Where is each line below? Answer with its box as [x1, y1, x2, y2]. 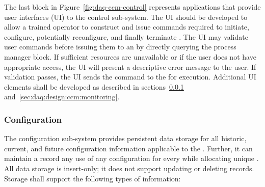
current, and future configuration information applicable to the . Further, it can [4, 143, 253, 153]
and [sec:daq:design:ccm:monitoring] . [4, 91, 120, 102]
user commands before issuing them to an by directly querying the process [4, 41, 236, 52]
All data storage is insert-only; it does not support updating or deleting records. [4, 163, 254, 173]
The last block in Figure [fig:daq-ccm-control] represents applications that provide [4, 2, 261, 12]
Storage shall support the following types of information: [4, 173, 181, 183]
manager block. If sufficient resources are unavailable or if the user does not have [4, 51, 256, 62]
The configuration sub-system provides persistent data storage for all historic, [4, 133, 247, 144]
